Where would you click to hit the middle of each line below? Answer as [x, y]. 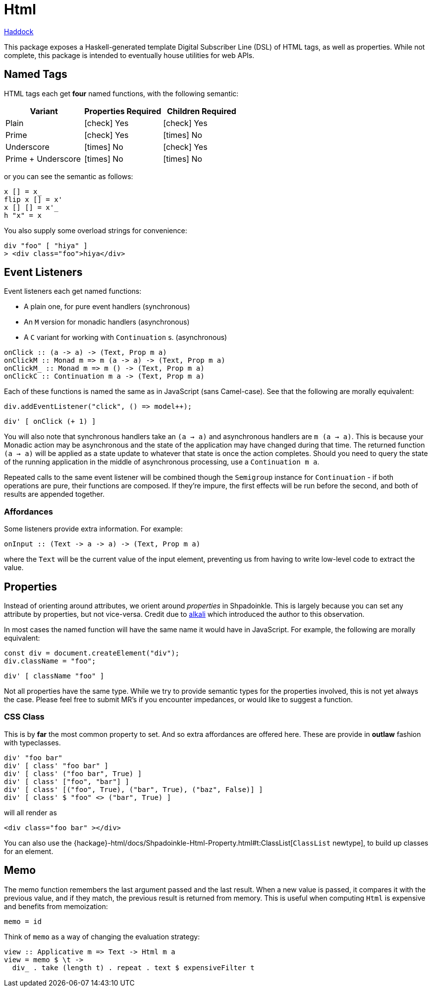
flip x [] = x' [33, 199]
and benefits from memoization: [56, 906]
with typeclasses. [32, 742]
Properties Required [123, 111]
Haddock [19, 31]
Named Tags [36, 74]
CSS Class [24, 717]
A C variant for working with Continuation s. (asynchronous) [126, 337]
